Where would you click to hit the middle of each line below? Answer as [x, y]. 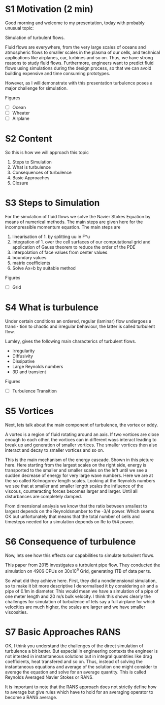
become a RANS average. [31, 697]
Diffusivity [23, 356]
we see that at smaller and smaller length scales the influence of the [74, 486]
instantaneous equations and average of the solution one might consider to [81, 666]
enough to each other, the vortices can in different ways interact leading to [81, 440]
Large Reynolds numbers [38, 367]
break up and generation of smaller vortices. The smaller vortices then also [81, 445]
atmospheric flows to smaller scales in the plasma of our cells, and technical [82, 52]
